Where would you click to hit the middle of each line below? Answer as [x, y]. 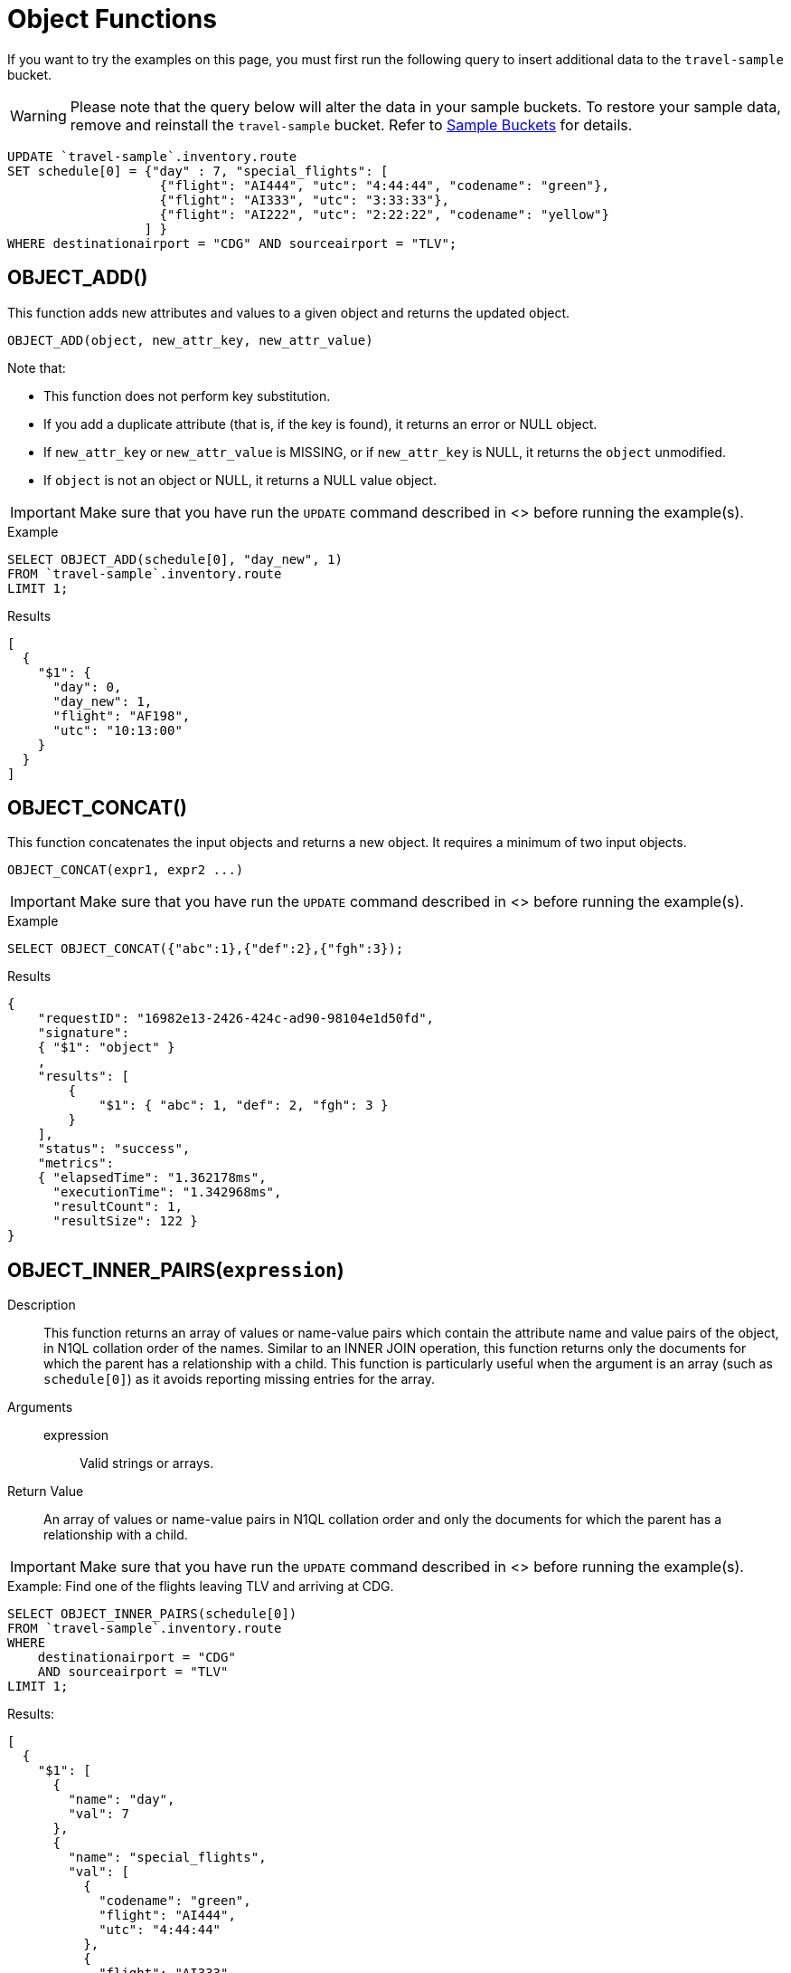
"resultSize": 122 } [125, 1221]
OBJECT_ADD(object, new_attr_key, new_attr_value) [190, 340]
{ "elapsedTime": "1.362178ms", [152, 1178]
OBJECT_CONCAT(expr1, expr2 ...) [126, 870]
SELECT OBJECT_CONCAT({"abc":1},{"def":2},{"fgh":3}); [206, 949]
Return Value [46, 1492]
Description [42, 1305]
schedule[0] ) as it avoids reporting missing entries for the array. [240, 1379]
